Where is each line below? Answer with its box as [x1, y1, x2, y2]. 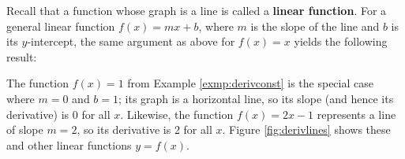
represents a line [317, 105, 396, 122]
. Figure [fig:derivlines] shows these [222, 121, 391, 138]
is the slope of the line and [250, 17, 380, 34]
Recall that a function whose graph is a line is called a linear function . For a [6, 2, 387, 18]
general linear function [6, 17, 115, 34]
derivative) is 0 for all [6, 105, 111, 122]
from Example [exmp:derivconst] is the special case [127, 75, 373, 91]
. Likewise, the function [120, 105, 234, 122]
